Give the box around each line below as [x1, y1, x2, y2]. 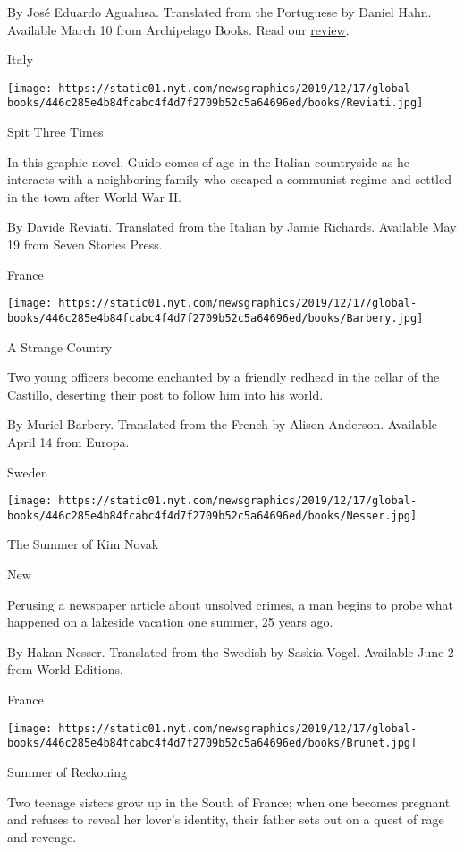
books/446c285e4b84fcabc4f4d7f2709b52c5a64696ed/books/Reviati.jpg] [7, 97, 424, 110]
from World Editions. [7, 660, 123, 679]
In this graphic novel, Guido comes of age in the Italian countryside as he [7, 152, 410, 171]
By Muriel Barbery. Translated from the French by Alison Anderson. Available [7, 415, 438, 434]
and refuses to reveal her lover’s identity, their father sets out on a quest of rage [7, 810, 444, 829]
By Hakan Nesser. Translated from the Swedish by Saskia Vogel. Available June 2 [7, 642, 454, 661]
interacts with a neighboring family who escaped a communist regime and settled [7, 170, 452, 189]
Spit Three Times [7, 122, 104, 141]
